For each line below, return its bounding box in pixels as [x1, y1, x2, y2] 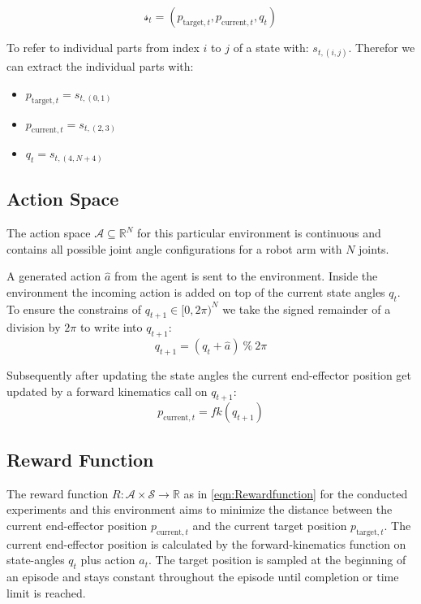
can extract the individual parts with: [6, 58, 194, 75]
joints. [359, 240, 389, 257]
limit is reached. [6, 584, 86, 601]
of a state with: [233, 39, 309, 55]
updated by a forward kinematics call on [6, 382, 208, 399]
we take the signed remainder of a [222, 300, 391, 317]
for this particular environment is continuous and [137, 224, 381, 241]
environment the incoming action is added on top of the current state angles [6, 283, 385, 300]
